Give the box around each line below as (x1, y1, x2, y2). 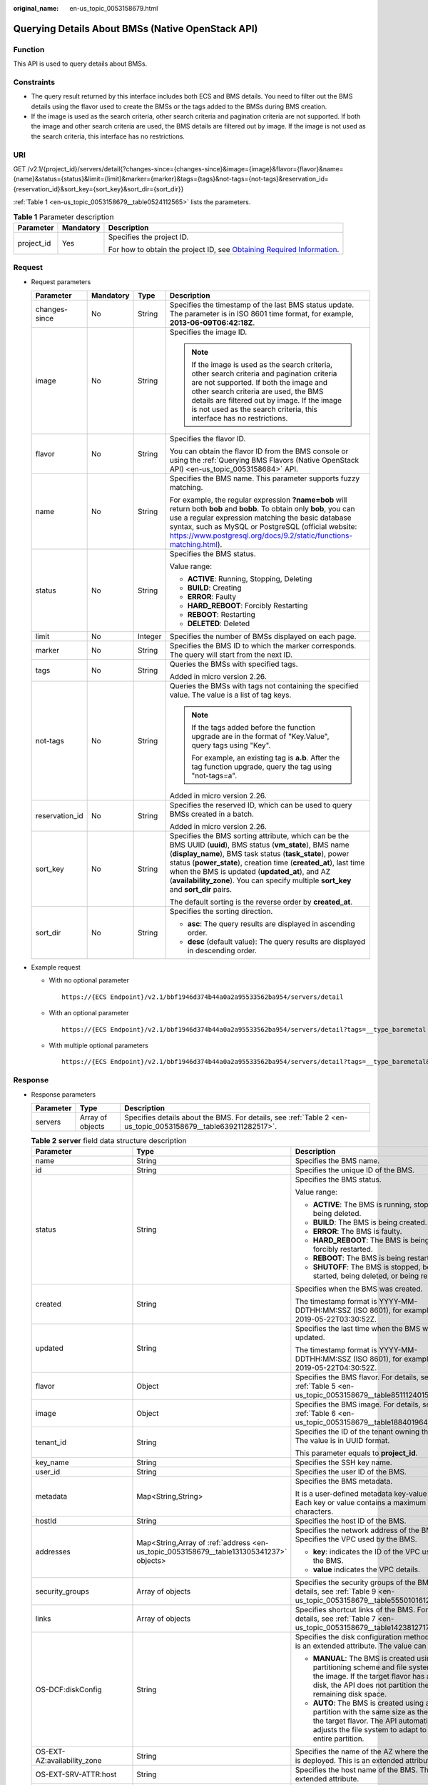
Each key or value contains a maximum (295, 1498, 427, 1508)
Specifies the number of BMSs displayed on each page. (169, 632, 357, 642)
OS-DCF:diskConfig (35, 1685, 103, 1695)
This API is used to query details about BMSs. (13, 59, 148, 68)
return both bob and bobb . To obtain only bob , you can (169, 504, 355, 514)
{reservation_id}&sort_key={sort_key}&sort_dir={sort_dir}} (13, 184, 184, 193)
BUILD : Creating (187, 583, 242, 593)
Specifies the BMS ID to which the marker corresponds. (169, 641, 357, 651)
